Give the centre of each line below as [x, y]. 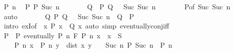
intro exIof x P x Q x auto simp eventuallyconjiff [86, 26]
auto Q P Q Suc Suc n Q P [69, 16]
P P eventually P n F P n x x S [63, 35]
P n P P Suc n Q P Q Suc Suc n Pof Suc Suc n [117, 6]
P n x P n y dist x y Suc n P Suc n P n [93, 45]
